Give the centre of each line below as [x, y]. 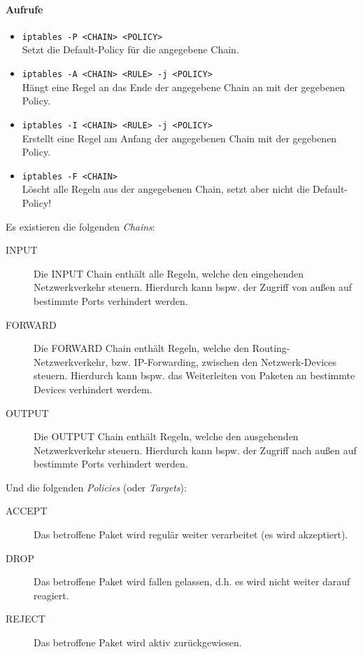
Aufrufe [24, 9]
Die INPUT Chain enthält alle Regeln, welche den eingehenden [169, 273]
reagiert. [51, 595]
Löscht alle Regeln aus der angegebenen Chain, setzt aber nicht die [166, 189]
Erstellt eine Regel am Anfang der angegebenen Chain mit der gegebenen [179, 138]
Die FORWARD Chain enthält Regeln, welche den [141, 348]
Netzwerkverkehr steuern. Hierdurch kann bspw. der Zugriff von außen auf [193, 287]
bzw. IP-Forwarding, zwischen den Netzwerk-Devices [223, 361]
